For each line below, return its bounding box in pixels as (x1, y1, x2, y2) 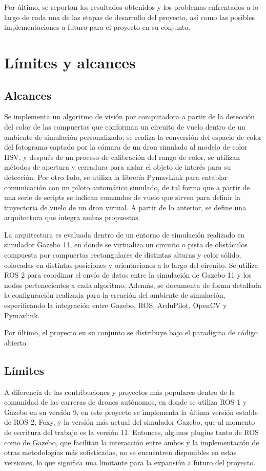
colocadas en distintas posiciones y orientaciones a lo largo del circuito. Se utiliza (4, 259, 258, 270)
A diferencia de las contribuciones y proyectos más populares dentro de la (4, 386, 235, 397)
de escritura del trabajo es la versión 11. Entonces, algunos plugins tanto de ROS (4, 427, 259, 437)
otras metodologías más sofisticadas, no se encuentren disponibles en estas (4, 447, 237, 458)
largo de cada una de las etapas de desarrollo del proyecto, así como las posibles (4, 11, 255, 22)
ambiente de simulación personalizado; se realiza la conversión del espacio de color (4, 131, 262, 142)
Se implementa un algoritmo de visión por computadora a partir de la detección (4, 111, 255, 122)
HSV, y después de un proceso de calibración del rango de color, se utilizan (4, 151, 240, 162)
